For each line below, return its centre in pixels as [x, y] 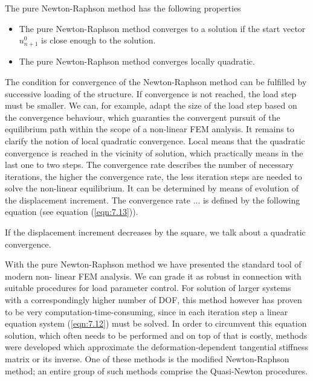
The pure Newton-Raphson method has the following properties [123, 8]
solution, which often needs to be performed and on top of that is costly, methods [156, 335]
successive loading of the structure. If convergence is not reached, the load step [151, 93]
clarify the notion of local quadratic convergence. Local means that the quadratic [155, 140]
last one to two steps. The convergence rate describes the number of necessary [149, 165]
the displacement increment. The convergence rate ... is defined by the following [153, 200]
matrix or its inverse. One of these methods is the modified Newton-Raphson [147, 359]
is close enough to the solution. [98, 40]
